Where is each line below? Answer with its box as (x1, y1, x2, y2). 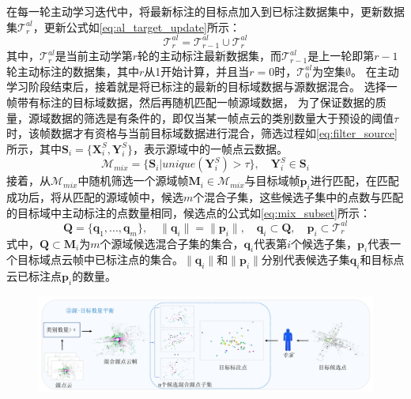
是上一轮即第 (307, 47, 375, 64)
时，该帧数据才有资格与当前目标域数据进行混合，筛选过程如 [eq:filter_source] (6, 125, 398, 141)
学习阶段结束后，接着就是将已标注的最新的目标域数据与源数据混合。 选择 (6, 78, 386, 95)
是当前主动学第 (55, 47, 133, 64)
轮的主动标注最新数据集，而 (138, 47, 282, 64)
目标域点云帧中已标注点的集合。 (17, 251, 183, 268)
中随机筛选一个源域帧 (77, 172, 189, 189)
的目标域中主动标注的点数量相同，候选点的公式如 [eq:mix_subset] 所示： (6, 204, 371, 220)
